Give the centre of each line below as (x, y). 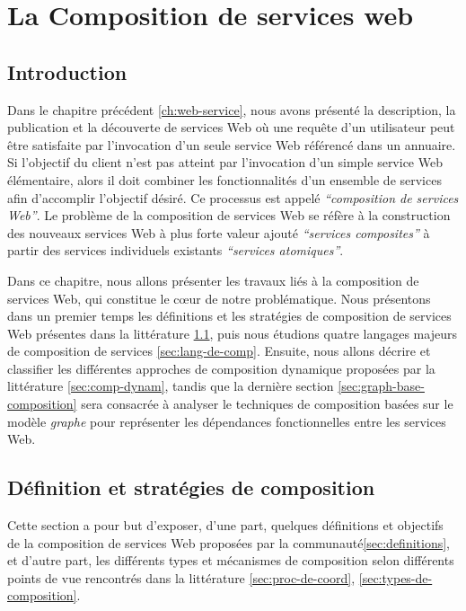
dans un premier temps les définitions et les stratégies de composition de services (229, 316)
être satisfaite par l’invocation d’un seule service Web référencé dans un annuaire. (232, 144)
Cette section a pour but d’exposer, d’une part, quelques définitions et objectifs (225, 525)
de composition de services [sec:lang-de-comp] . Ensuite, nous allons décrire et (219, 351)
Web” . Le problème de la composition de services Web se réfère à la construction (229, 215)
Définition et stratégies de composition (191, 487)
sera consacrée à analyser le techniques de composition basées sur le (267, 404)
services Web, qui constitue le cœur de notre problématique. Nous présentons (219, 298)
